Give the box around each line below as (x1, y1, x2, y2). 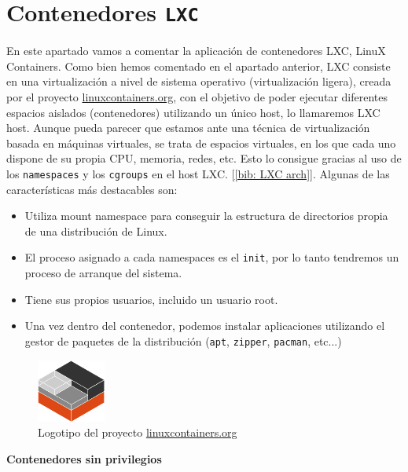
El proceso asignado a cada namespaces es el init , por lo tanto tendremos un (24, 249, 399, 265)
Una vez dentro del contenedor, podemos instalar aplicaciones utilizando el (24, 317, 385, 334)
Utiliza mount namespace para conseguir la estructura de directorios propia (24, 207, 388, 224)
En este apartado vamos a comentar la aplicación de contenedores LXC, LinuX (6, 42, 386, 59)
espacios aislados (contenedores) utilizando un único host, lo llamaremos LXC (6, 104, 380, 120)
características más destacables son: (6, 181, 178, 197)
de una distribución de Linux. (24, 222, 167, 239)
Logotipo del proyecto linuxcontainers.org (38, 424, 237, 441)
